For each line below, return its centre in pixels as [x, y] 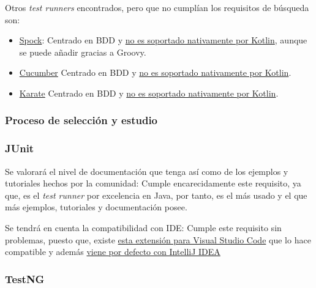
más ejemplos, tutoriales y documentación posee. [96, 207]
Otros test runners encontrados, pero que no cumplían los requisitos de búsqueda [157, 7]
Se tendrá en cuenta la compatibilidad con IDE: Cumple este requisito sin [143, 227]
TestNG [25, 279]
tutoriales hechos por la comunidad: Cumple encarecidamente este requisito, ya [153, 183]
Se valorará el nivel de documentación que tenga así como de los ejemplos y [147, 171]
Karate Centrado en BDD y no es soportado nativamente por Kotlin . [149, 93]
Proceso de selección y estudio [81, 120]
